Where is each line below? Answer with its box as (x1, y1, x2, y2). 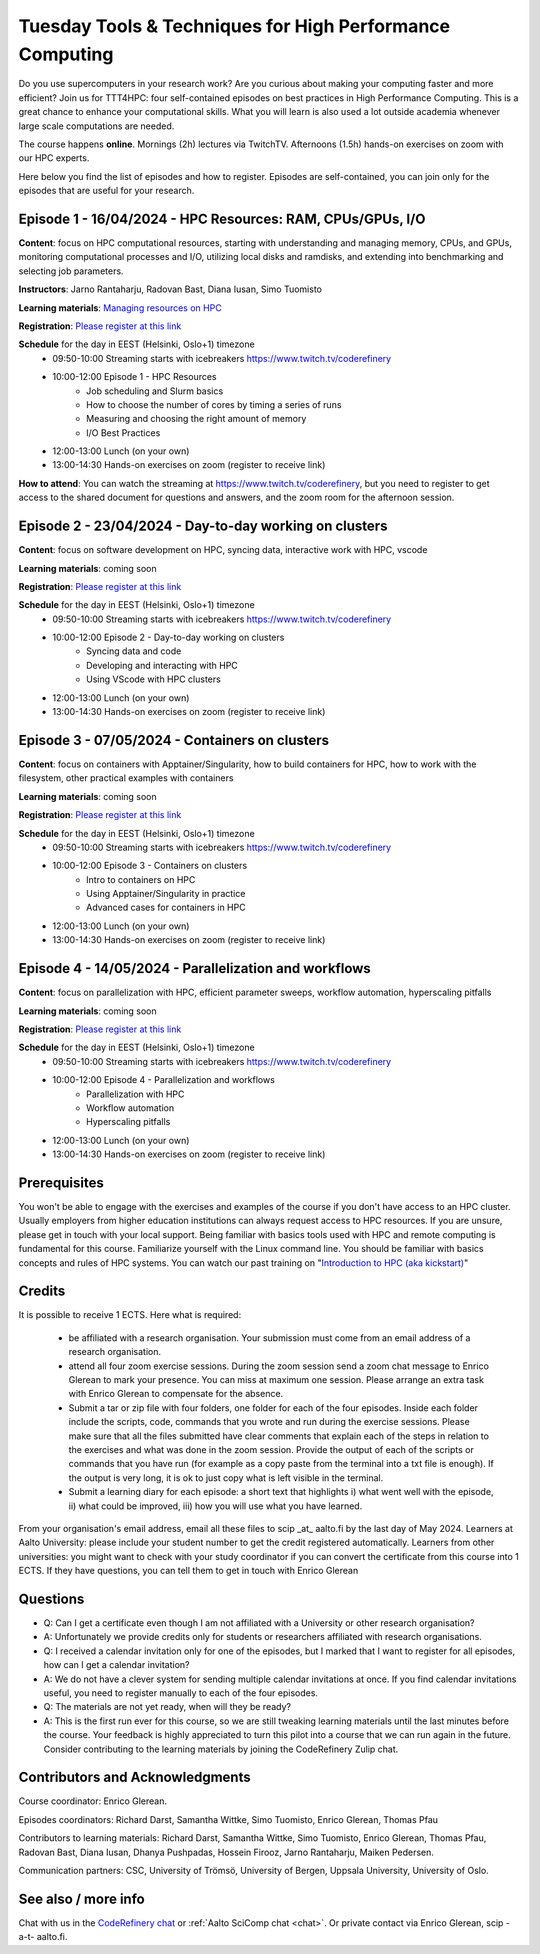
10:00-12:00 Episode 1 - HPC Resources (52, 371, 217, 383)
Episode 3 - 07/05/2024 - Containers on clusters (18, 731, 330, 749)
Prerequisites (18, 1174, 104, 1191)
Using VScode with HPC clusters (86, 673, 222, 685)
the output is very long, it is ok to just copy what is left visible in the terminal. (68, 1471, 384, 1484)
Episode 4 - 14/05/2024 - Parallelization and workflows (18, 960, 372, 977)
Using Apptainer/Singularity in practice (86, 888, 246, 900)
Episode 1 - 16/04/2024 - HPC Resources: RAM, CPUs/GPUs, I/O (18, 210, 426, 227)
